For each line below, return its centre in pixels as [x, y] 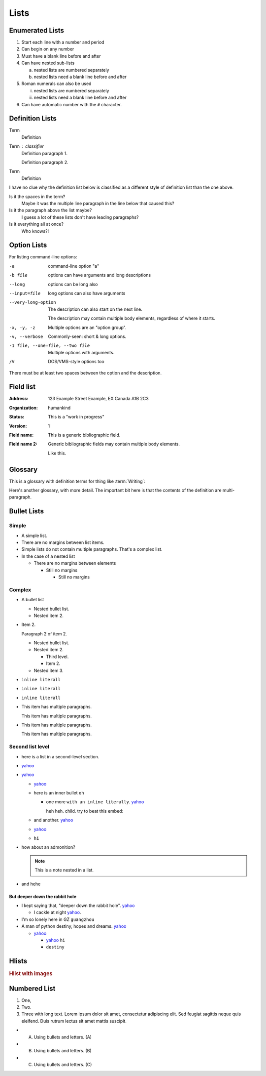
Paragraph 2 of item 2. [44, 634]
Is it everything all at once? [36, 224]
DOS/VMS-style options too [76, 362]
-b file [18, 275]
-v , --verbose [26, 336]
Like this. [57, 453]
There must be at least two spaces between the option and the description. [85, 372]
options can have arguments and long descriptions [100, 275]
